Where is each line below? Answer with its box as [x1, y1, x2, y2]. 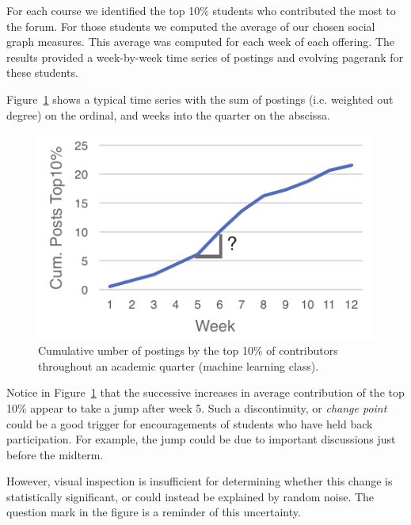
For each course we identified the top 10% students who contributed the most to [6, 2, 396, 18]
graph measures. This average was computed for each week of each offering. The [6, 33, 395, 50]
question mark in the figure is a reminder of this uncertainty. [6, 504, 301, 520]
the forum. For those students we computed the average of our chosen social [6, 17, 375, 34]
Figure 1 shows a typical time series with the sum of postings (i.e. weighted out [6, 90, 394, 107]
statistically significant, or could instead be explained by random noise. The [6, 488, 375, 504]
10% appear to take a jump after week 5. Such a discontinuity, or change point [6, 399, 387, 416]
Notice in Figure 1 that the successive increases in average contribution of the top [6, 384, 405, 401]
